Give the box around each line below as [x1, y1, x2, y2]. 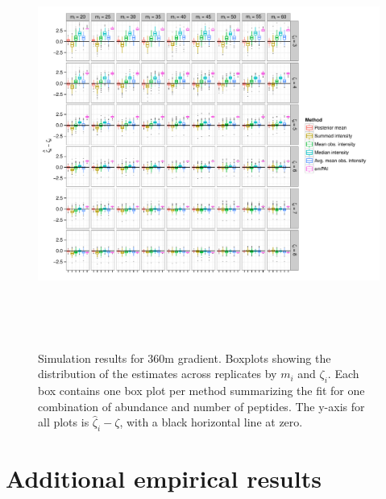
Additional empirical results [6, 462, 322, 495]
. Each [327, 365, 359, 382]
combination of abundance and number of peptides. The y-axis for [38, 397, 365, 414]
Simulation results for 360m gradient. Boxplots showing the [38, 349, 331, 366]
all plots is [38, 414, 89, 430]
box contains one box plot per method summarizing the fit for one [38, 381, 365, 398]
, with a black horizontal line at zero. [119, 414, 303, 430]
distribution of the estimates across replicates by [38, 365, 277, 382]
